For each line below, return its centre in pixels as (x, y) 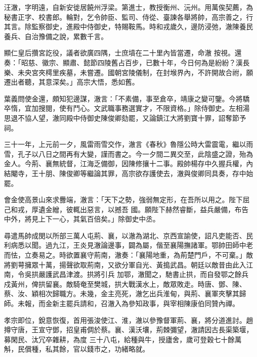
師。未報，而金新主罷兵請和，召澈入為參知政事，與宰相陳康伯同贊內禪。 (122, 303)
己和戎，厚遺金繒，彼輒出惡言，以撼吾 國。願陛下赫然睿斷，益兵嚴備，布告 (126, 209)
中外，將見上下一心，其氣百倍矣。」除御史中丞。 (82, 219)
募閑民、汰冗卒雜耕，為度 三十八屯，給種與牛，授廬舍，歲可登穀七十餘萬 (123, 339)
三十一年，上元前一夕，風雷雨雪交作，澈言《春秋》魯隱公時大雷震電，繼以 (125, 144)
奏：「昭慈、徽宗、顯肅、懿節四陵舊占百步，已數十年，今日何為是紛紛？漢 (123, 62)
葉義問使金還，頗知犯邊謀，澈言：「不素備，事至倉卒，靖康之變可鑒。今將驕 (127, 98)
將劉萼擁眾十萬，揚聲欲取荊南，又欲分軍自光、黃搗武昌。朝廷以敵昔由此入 (125, 264)
